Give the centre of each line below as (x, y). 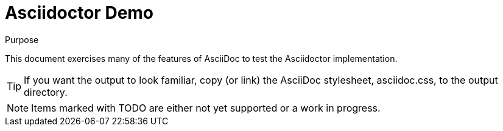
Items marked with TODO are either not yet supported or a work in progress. (206, 108)
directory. (46, 92)
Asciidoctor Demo (79, 13)
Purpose (22, 39)
